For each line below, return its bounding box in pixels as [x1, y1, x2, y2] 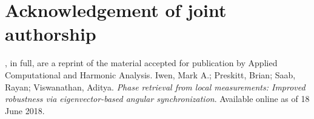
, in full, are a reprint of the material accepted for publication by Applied [5, 56, 278, 69]
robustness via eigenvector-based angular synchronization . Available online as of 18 [5, 92, 310, 105]
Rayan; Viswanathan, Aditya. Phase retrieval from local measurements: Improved [5, 80, 306, 93]
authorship [5, 21, 96, 46]
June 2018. [5, 104, 45, 117]
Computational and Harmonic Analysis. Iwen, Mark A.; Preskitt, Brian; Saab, [5, 68, 296, 81]
